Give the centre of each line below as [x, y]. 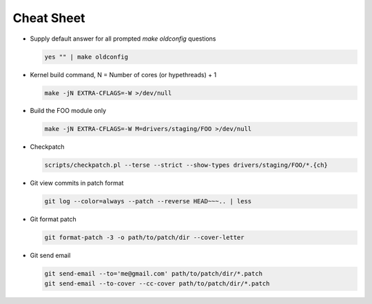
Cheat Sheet [49, 18]
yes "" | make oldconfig [86, 57]
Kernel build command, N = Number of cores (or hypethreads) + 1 [123, 74]
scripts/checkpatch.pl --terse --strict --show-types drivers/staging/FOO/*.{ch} [186, 165]
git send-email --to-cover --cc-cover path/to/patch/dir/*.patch [157, 283]
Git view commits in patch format [77, 183]
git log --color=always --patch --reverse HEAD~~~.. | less [148, 201]
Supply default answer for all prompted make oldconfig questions [123, 39]
